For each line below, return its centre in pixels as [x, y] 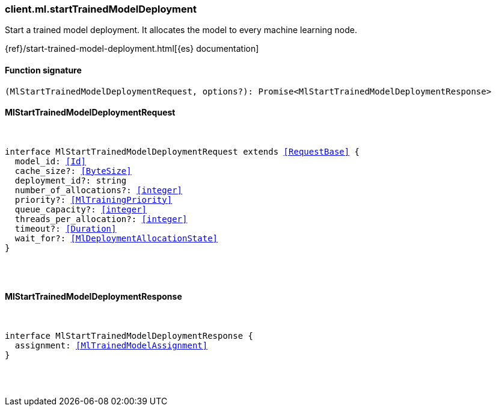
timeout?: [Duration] [66, 228]
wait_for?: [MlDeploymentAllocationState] [116, 238]
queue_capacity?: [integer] [81, 209]
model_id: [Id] [50, 161]
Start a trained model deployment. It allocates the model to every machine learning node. [181, 30]
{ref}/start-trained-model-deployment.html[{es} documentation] [132, 49]
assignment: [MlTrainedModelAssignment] [111, 346]
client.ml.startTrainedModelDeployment [101, 9]
